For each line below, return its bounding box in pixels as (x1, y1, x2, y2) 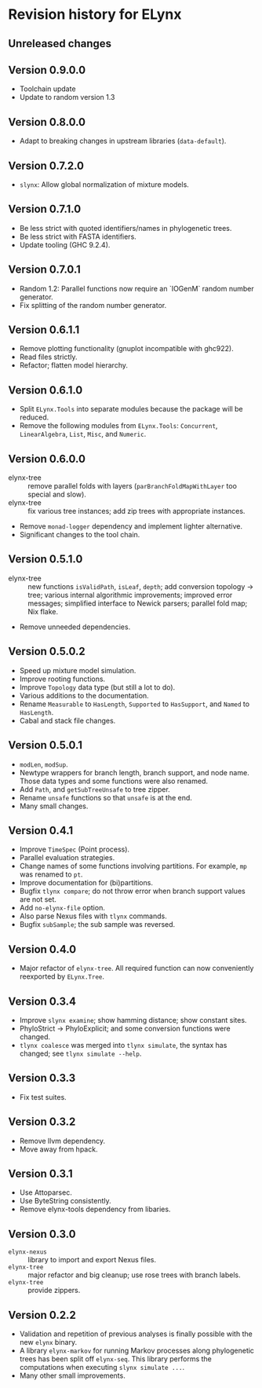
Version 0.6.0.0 (8, 452, 86, 465)
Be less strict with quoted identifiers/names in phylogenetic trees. (19, 223, 232, 233)
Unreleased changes (8, 37, 112, 50)
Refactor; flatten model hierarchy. (19, 361, 128, 370)
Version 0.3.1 (8, 1166, 73, 1180)
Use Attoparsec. (19, 1188, 72, 1197)
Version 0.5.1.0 (8, 552, 83, 566)
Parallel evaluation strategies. (19, 853, 115, 862)
